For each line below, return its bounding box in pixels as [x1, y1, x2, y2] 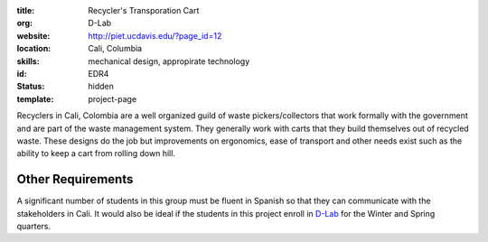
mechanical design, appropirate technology [88, 55, 250, 67]
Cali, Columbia [88, 43, 143, 54]
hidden [88, 81, 115, 92]
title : [16, 5, 35, 15]
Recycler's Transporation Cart [88, 5, 200, 15]
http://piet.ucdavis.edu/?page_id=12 [88, 30, 222, 41]
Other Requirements [16, 172, 134, 187]
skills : [16, 55, 40, 67]
